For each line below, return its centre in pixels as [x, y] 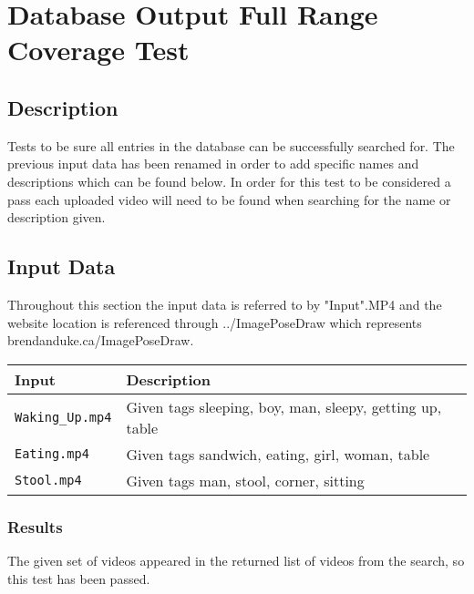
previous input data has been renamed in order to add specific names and [213, 164]
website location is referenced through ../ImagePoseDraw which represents [215, 322]
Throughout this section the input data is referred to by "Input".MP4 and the [225, 304]
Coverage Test [98, 50]
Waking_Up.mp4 [63, 417]
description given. [57, 217]
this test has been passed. [79, 578]
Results [35, 526]
